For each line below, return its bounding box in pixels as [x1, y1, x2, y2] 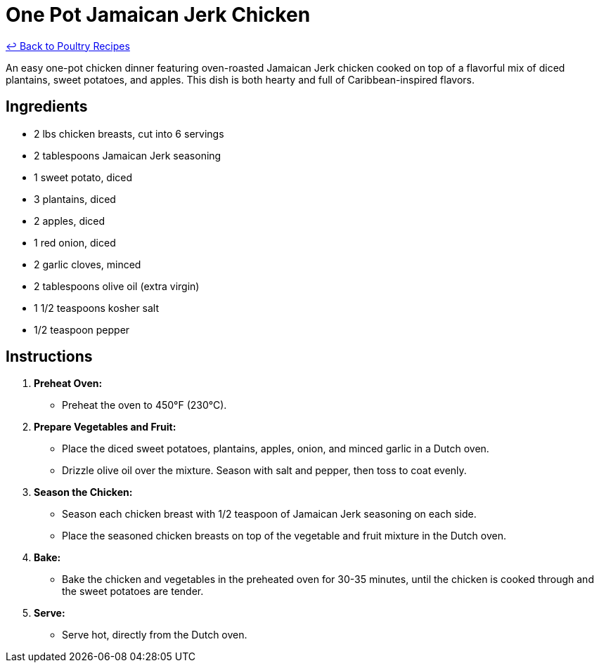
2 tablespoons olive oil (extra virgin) [34, 280, 200, 292]
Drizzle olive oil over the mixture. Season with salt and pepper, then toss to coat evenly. [62, 464, 467, 477]
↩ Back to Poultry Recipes [6, 39, 130, 52]
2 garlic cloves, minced [34, 258, 141, 270]
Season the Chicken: [34, 486, 133, 499]
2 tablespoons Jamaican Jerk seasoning [34, 149, 221, 162]
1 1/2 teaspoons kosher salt [34, 301, 160, 314]
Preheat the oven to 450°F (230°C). [62, 399, 227, 412]
